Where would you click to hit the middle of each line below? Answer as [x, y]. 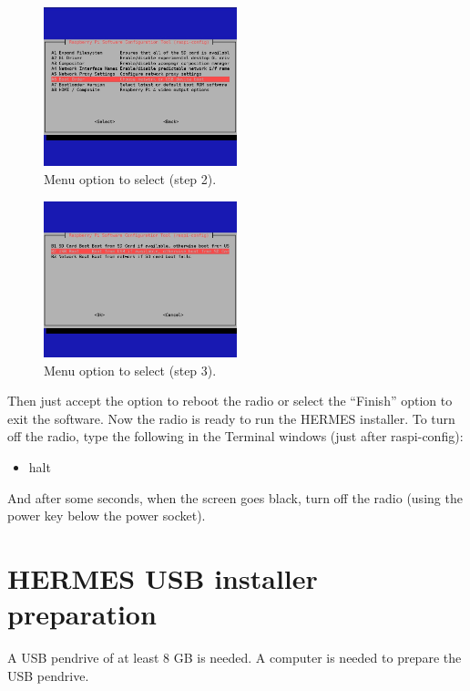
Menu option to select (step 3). [130, 370]
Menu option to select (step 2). [130, 179]
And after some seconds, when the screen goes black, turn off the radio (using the [235, 497]
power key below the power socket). [107, 516]
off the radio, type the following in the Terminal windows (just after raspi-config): [235, 436]
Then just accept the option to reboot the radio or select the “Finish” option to [230, 401]
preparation [82, 614]
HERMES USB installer [163, 578]
